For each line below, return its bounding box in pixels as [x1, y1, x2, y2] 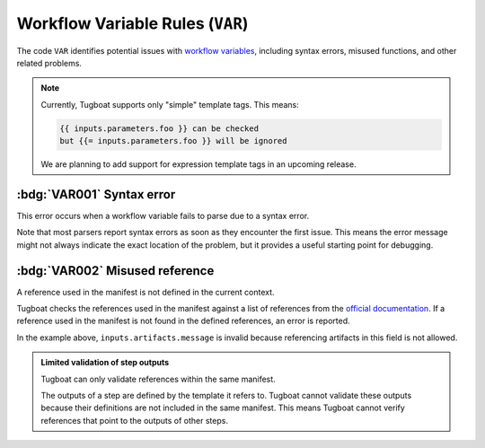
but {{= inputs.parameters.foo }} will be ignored [59, 136, 287, 146]
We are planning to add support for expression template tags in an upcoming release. [40, 159, 357, 170]
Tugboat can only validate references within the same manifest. [40, 373, 276, 384]
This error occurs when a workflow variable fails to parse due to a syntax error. [16, 210, 310, 221]
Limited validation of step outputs [40, 357, 170, 368]
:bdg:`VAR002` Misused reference [16, 263, 215, 278]
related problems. [16, 57, 83, 68]
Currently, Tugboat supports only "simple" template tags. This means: [40, 99, 300, 110]
